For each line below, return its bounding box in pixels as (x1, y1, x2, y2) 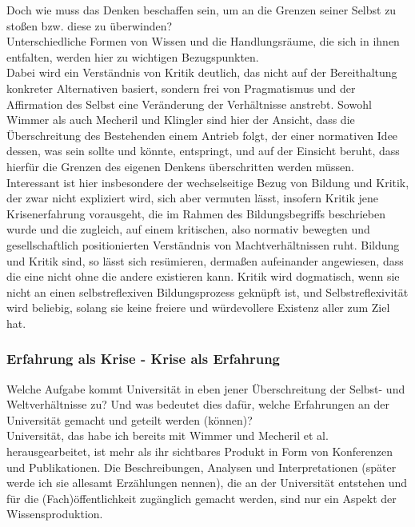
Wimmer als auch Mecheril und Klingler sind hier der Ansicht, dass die (6, 111, 355, 128)
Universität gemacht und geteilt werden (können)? (6, 411, 253, 428)
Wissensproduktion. (6, 505, 103, 522)
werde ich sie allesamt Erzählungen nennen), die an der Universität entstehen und (6, 474, 408, 491)
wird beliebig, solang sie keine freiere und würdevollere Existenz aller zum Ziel (6, 299, 390, 316)
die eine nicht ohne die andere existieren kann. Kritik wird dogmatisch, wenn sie (6, 268, 400, 285)
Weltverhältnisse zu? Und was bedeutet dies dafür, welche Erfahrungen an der (6, 396, 390, 413)
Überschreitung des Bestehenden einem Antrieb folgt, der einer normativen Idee (6, 126, 398, 143)
